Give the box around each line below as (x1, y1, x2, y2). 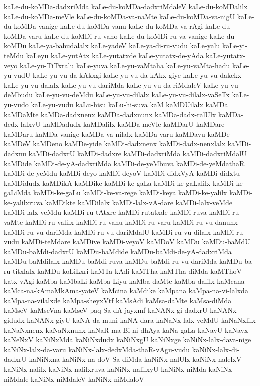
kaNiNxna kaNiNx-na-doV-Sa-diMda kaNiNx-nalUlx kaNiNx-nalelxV (29, 354, 242, 364)
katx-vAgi (4, 275, 34, 286)
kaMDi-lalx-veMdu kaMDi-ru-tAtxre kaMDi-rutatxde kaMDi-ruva (4, 207, 207, 217)
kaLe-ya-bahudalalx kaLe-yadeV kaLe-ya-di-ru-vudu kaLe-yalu (28, 40, 220, 51)
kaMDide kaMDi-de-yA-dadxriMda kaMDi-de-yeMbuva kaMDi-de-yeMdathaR (4, 158, 245, 168)
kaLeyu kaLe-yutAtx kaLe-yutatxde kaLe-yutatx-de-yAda (26, 50, 204, 60)
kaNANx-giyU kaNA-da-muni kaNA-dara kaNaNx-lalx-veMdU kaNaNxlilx (27, 315, 256, 325)
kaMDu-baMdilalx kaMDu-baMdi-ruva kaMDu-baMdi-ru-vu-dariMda (4, 256, 217, 266)
